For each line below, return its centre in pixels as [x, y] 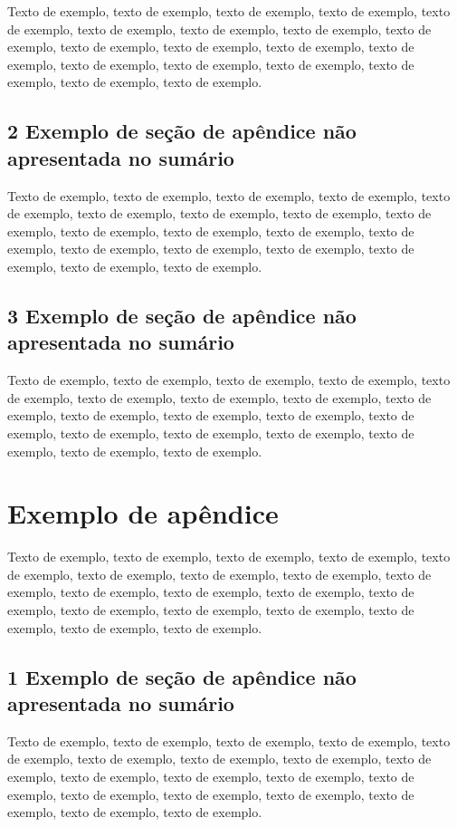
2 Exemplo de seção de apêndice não [182, 131]
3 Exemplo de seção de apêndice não [182, 315]
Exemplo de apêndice [143, 513]
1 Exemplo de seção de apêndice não [182, 676]
